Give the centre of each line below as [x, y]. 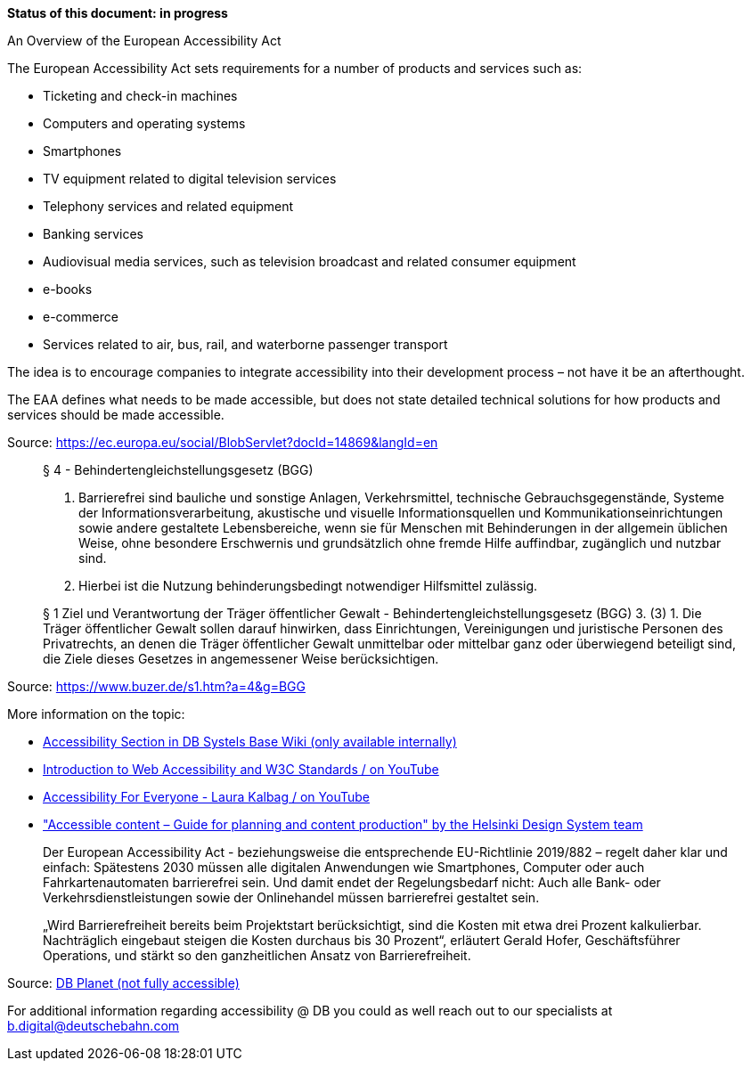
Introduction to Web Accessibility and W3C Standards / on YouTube [241, 769]
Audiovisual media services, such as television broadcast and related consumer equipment [310, 261]
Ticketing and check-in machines [140, 96]
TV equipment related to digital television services [190, 179]
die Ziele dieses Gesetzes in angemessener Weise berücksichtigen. [241, 659]
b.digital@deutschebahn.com [94, 1026]
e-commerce [81, 317]
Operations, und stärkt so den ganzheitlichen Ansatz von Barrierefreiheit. [257, 955]
